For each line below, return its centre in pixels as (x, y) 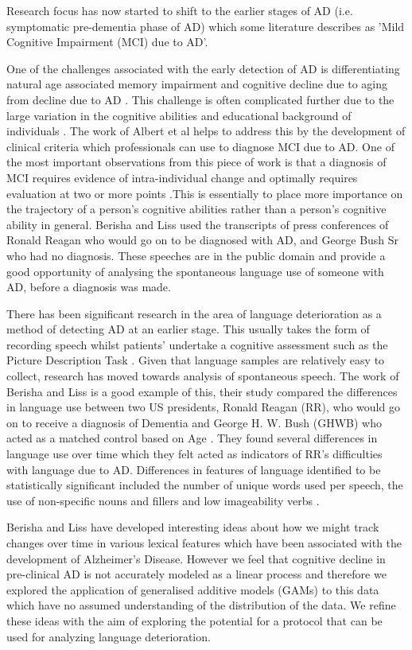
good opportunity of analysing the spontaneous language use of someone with (195, 271)
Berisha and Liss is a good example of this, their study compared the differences (202, 391)
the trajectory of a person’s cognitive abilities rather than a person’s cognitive (196, 209)
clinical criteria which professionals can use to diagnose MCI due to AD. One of (200, 146)
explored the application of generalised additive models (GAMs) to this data (193, 589)
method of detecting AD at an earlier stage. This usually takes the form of (188, 329)
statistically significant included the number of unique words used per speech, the (205, 485)
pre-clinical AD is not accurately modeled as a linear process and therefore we (196, 574)
